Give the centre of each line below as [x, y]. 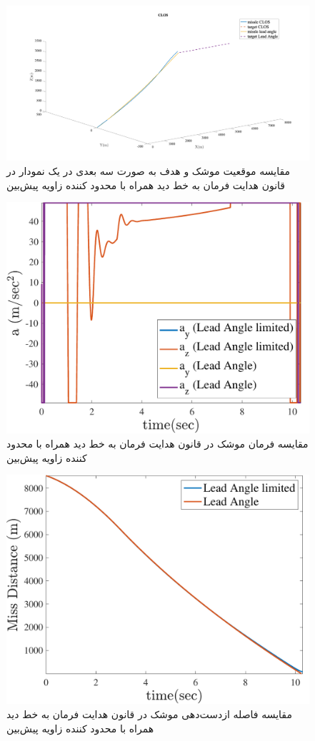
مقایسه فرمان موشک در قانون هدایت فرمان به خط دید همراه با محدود [157, 443]
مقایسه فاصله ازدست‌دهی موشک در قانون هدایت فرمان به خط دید [149, 714]
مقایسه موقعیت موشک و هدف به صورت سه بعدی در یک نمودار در [149, 170]
